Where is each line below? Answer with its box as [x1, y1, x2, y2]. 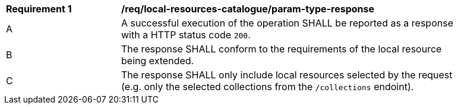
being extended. [121, 55, 194, 67]
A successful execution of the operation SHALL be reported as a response [121, 17, 453, 29]
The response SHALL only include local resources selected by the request [121, 69, 453, 81]
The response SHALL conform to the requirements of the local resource [121, 43, 442, 55]
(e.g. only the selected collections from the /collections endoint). [121, 81, 414, 93]
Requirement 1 [6, 3, 72, 15]
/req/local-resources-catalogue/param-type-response [121, 3, 375, 15]
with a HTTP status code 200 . [121, 29, 251, 41]
